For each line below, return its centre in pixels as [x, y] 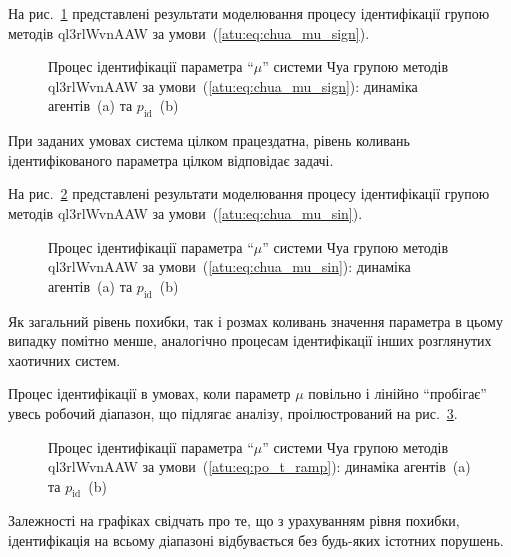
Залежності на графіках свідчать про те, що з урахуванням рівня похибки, [234, 520]
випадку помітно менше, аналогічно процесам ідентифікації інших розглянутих [250, 340]
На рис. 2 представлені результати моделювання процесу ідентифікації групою [249, 193]
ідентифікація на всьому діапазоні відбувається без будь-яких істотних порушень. [256, 540]
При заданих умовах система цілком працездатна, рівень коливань [209, 140]
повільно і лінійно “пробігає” [397, 393]
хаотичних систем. [64, 359]
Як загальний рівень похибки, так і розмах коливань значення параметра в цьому [255, 320]
